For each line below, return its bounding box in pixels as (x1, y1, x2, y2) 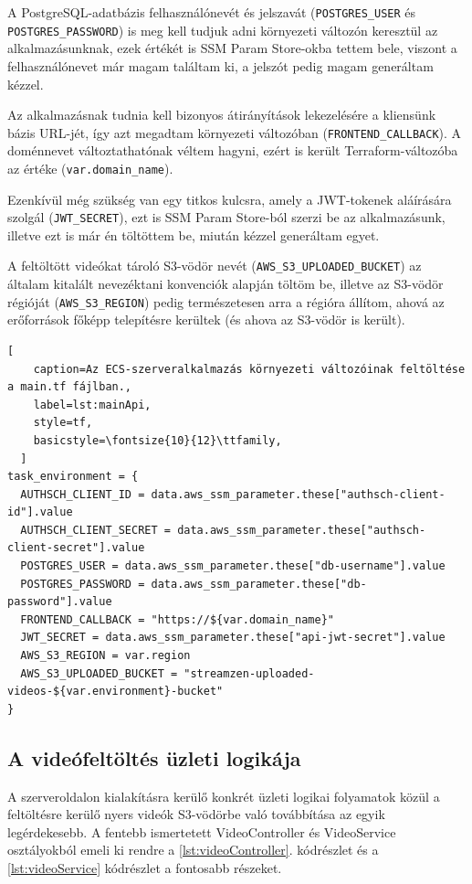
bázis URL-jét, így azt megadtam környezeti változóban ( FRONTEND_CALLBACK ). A (7, 122, 462, 142)
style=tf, (33, 416, 93, 430)
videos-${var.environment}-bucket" (7, 685, 224, 698)
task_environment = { (7, 470, 139, 484)
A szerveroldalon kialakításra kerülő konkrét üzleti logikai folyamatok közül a (7, 786, 440, 805)
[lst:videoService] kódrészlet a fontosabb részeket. (7, 857, 282, 877)
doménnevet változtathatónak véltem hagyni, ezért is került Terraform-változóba (7, 141, 458, 160)
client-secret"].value (7, 541, 145, 555)
